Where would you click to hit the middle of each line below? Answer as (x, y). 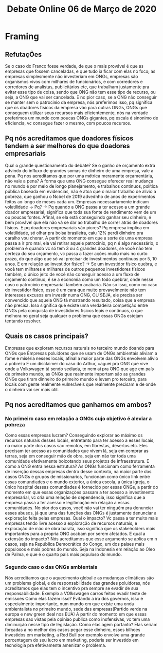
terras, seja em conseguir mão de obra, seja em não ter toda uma (71, 456)
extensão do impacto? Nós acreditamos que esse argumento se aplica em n (81, 539)
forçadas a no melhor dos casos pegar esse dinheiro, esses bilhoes (73, 630)
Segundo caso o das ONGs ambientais (51, 567)
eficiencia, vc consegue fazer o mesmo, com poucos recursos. (68, 123)
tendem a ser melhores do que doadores (68, 146)
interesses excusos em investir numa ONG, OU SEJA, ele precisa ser (74, 295)
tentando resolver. (23, 321)
